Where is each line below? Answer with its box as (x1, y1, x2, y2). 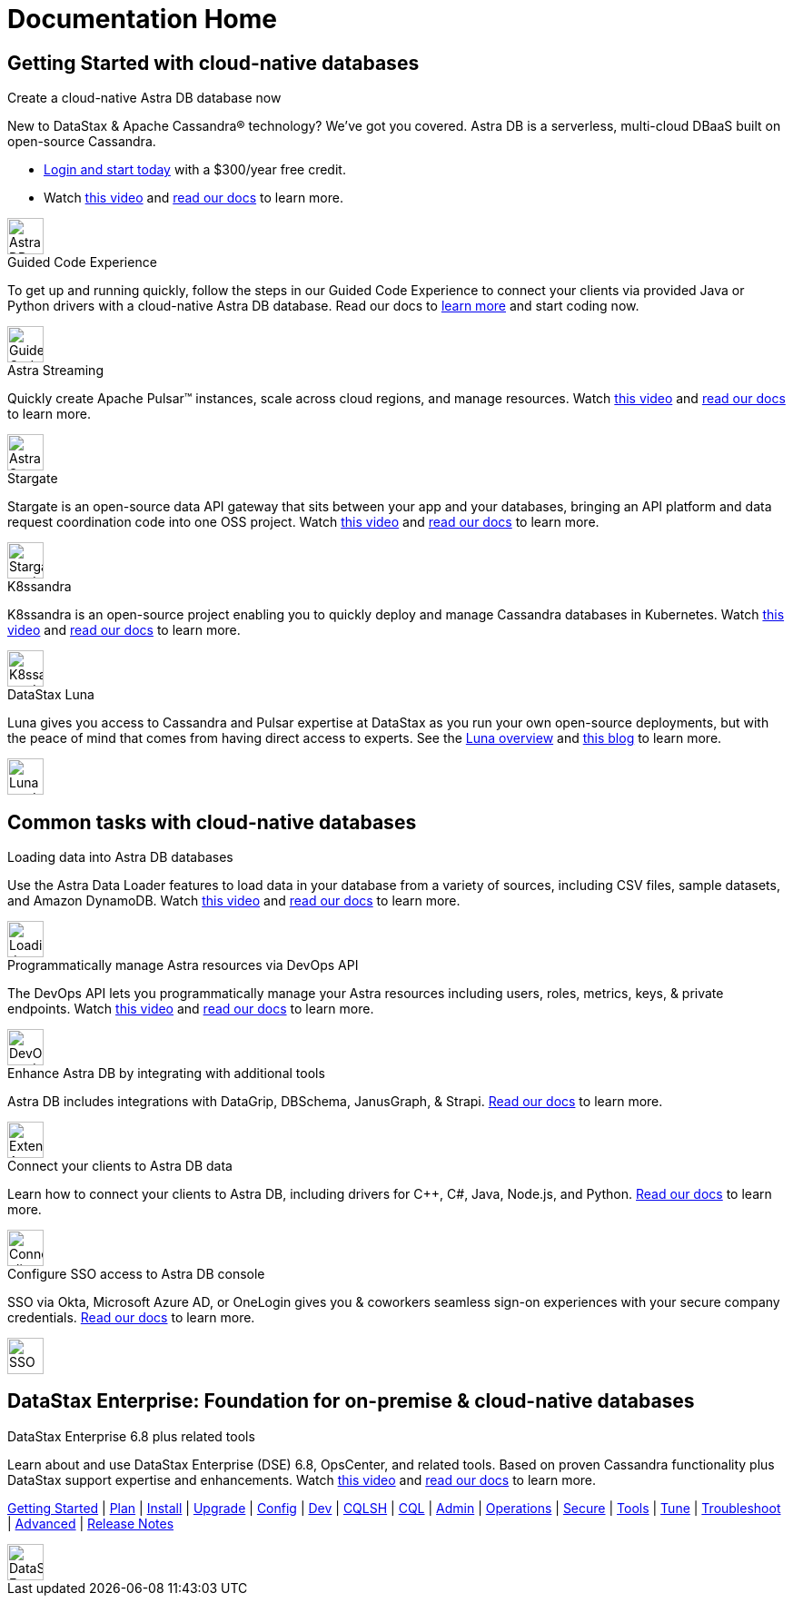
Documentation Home (7, 4, 278, 35)
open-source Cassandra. (7, 134, 156, 150)
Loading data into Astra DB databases (7, 849, 233, 866)
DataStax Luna (7, 687, 94, 703)
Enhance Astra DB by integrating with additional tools (7, 1065, 325, 1082)
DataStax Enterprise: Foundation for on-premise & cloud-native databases (7, 1390, 695, 1413)
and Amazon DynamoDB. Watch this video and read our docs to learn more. (7, 893, 461, 909)
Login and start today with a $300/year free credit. (44, 162, 346, 178)
